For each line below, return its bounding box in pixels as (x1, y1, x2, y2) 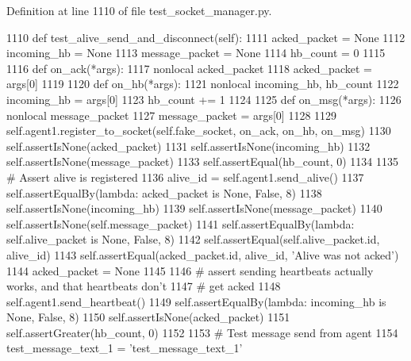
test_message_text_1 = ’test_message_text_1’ (6, 340, 243, 356)
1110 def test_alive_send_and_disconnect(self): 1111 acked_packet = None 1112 (6, 29, 405, 45)
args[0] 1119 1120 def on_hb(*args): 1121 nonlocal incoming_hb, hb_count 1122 (6, 75, 399, 92)
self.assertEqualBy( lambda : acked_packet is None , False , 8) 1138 (6, 184, 322, 201)
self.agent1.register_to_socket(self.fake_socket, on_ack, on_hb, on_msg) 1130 (6, 122, 391, 139)
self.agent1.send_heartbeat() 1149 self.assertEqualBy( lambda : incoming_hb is (6, 293, 386, 309)
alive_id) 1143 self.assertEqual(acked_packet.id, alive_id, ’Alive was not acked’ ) (6, 246, 399, 263)
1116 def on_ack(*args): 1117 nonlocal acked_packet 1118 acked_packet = (6, 60, 372, 76)
